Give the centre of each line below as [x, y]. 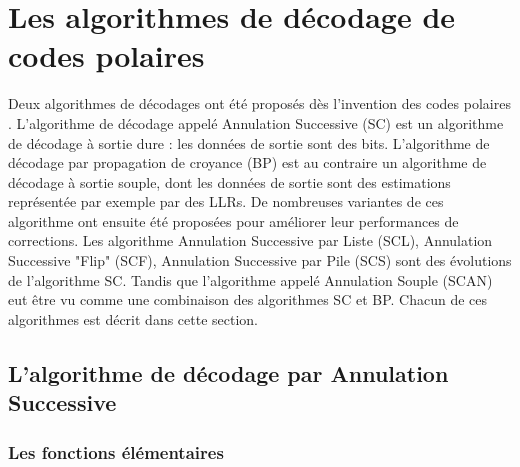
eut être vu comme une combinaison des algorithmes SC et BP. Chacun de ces [248, 299]
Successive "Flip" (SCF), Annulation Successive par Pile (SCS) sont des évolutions [260, 260]
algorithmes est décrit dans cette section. [133, 318]
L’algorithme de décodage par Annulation [228, 372]
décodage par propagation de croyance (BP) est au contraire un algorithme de [247, 162]
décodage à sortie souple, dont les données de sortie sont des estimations [229, 181]
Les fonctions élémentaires [116, 451]
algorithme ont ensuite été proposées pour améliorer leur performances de [233, 220]
